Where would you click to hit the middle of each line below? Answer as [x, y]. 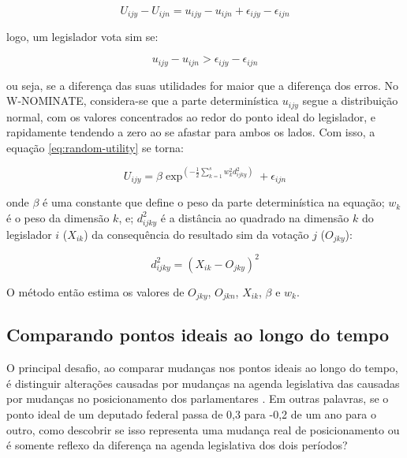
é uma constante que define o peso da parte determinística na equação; [214, 202]
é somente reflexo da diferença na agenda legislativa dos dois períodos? [177, 445]
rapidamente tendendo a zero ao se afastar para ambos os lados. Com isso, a [191, 132]
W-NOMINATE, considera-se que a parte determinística [143, 101]
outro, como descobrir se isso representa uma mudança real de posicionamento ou [203, 429]
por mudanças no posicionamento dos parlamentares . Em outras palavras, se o [198, 398]
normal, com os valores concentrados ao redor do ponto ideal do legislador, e [191, 116]
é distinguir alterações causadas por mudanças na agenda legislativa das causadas [203, 383]
